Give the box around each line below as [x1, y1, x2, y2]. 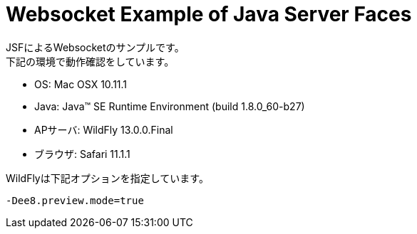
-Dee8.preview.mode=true [6, 194, 144, 206]
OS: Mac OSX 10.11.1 [34, 78, 128, 90]
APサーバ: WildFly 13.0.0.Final [34, 123, 173, 136]
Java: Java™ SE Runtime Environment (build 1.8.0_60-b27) [34, 100, 305, 112]
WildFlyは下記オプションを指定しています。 [6, 171, 209, 184]
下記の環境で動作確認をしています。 [6, 55, 175, 68]
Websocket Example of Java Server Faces [6, 2, 412, 26]
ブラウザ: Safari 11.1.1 [34, 147, 130, 160]
